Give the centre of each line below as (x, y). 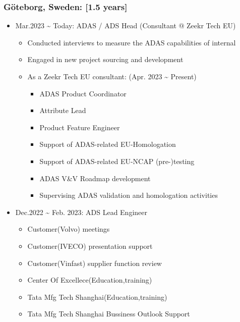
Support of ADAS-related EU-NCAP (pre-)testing (117, 161)
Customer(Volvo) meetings (69, 229)
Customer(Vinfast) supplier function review (95, 263)
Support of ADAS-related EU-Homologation (108, 144)
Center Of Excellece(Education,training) (90, 280)
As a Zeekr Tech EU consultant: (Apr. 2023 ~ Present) (112, 76)
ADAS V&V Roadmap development (95, 178)
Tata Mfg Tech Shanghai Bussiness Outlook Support (109, 314)
